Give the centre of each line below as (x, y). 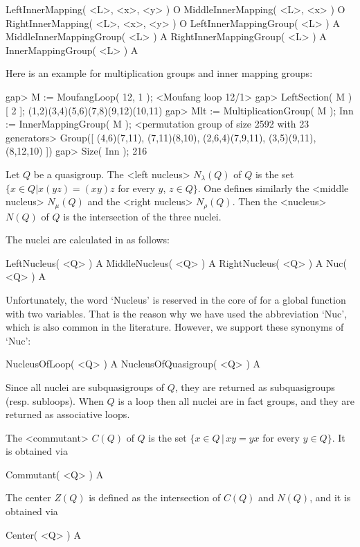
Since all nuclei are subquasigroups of (85, 387)
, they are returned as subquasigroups (255, 387)
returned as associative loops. (68, 414)
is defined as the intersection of (155, 497)
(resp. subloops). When (55, 400)
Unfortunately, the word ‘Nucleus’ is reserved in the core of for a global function (176, 299)
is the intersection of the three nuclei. (142, 216)
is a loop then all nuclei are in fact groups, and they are (236, 400)
